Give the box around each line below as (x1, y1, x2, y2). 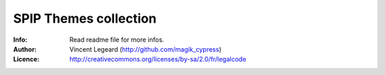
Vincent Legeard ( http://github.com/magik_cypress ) (69, 45, 222, 53)
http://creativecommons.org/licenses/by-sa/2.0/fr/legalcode (69, 55, 247, 64)
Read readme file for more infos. (69, 35, 165, 44)
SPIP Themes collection (13, 11, 157, 26)
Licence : (13, 55, 40, 64)
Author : (13, 45, 37, 53)
